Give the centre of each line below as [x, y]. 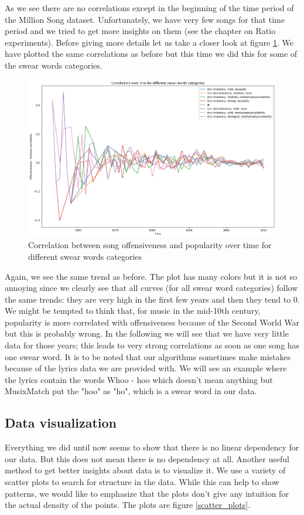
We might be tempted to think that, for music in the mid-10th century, [133, 311]
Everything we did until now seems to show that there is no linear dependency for [152, 447]
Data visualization [61, 423]
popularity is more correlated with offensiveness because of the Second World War [152, 322]
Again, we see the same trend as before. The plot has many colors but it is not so [151, 276]
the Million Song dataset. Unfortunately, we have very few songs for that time [145, 19]
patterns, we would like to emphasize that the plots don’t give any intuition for [147, 493]
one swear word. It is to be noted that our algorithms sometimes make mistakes [148, 356]
